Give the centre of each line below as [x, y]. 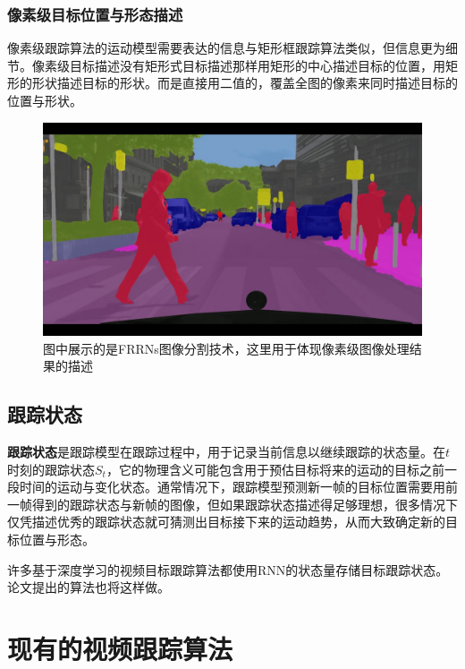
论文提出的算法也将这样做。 [89, 587]
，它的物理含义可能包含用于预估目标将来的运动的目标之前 [275, 469]
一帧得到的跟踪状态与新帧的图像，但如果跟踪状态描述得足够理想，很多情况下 [232, 504]
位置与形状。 [45, 100]
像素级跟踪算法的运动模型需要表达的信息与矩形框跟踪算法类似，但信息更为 [226, 48]
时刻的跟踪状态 [51, 469]
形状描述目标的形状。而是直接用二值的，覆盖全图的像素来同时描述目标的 [245, 83]
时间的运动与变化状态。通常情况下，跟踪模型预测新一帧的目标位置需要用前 [238, 487]
